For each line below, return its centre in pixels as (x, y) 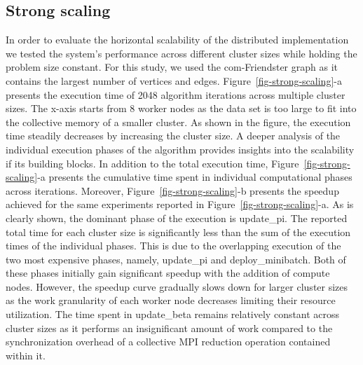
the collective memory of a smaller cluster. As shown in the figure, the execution (178, 122)
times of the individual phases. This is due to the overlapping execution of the (173, 246)
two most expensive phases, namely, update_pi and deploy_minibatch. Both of (176, 259)
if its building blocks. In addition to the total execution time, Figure (152, 163)
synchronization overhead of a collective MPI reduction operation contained (168, 342)
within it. (26, 355)
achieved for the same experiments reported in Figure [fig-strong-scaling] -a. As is (180, 204)
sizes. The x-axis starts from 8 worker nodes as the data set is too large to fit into (181, 108)
